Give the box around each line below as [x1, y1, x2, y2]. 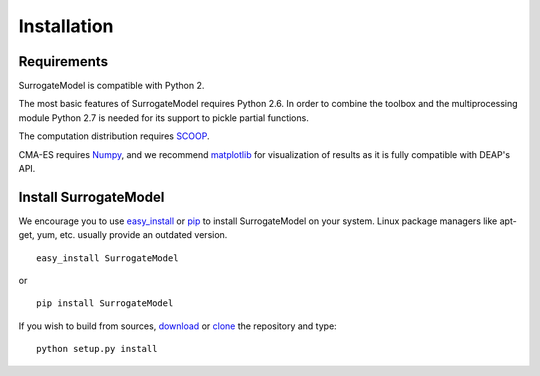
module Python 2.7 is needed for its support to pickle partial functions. [18, 111, 309, 124]
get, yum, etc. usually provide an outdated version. [18, 229, 228, 241]
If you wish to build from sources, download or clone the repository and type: [18, 320, 337, 332]
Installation [18, 15, 114, 37]
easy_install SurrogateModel [36, 252, 179, 264]
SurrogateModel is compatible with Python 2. [18, 80, 205, 92]
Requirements [18, 53, 109, 70]
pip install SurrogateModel [36, 298, 174, 309]
